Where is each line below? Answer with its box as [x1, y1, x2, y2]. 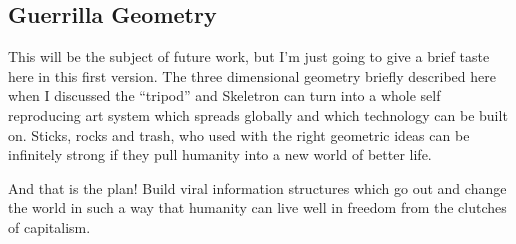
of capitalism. [8, 216, 91, 237]
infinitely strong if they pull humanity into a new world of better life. [8, 144, 432, 165]
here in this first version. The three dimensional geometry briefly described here [8, 65, 496, 86]
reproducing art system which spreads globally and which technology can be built [8, 104, 508, 125]
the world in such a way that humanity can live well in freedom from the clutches [8, 197, 507, 218]
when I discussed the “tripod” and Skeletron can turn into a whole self [8, 85, 441, 106]
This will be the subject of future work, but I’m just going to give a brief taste [8, 46, 490, 67]
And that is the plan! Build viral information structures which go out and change [8, 177, 507, 198]
